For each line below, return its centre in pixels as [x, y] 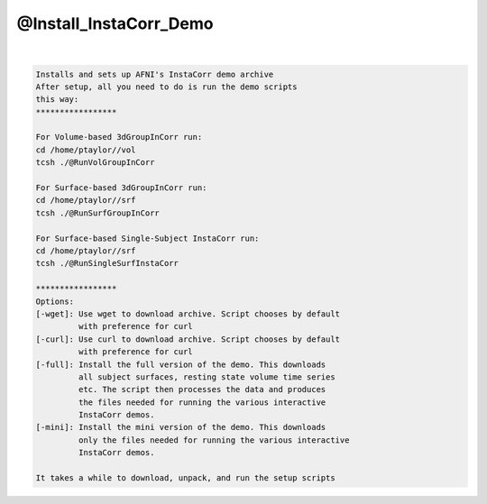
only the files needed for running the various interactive [214, 440]
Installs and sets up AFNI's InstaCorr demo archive [155, 74]
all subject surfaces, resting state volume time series [207, 377]
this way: [57, 100]
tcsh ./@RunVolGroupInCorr [95, 163]
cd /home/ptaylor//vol [86, 150]
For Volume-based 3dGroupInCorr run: [119, 137]
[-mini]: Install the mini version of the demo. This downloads [181, 427]
